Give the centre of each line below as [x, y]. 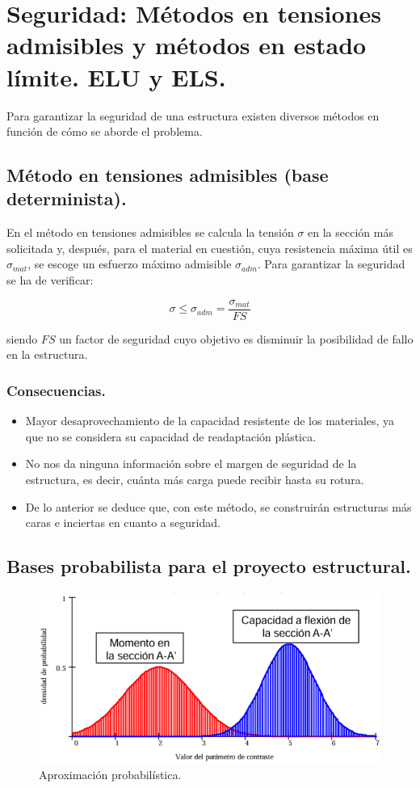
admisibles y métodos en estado [187, 45]
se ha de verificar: [50, 280]
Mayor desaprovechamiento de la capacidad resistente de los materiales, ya [210, 421]
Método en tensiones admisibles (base [168, 175]
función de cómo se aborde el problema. [105, 131]
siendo [22, 338]
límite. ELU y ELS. [116, 76]
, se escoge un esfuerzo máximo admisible [130, 264]
